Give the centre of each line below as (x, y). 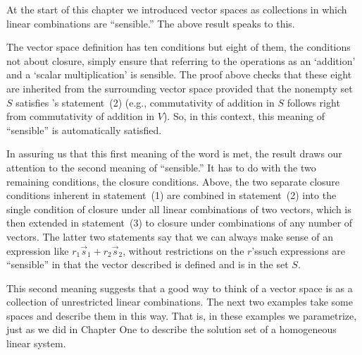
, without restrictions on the (183, 250)
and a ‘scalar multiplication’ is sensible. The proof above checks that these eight (179, 74)
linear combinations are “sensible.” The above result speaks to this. (151, 23)
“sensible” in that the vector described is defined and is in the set (148, 264)
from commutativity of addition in (81, 116)
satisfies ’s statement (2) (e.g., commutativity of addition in (145, 102)
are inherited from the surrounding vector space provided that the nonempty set (180, 88)
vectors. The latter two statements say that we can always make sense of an (170, 236)
